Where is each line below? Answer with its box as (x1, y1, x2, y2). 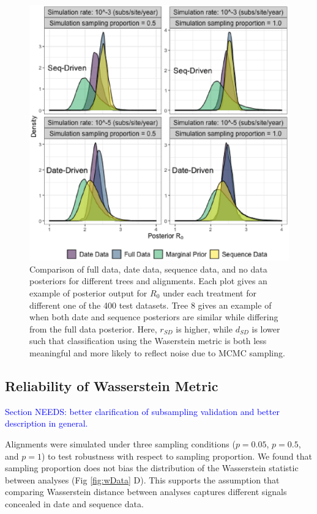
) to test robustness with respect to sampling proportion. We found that (41, 449, 312, 462)
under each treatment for (162, 286, 256, 299)
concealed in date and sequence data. (5, 497, 144, 510)
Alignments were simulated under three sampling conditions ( (5, 437, 236, 450)
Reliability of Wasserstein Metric (5, 376, 218, 395)
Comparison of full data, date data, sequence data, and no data (29, 262, 267, 275)
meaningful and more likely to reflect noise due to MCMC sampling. (29, 346, 285, 359)
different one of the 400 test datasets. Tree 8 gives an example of (29, 298, 272, 311)
